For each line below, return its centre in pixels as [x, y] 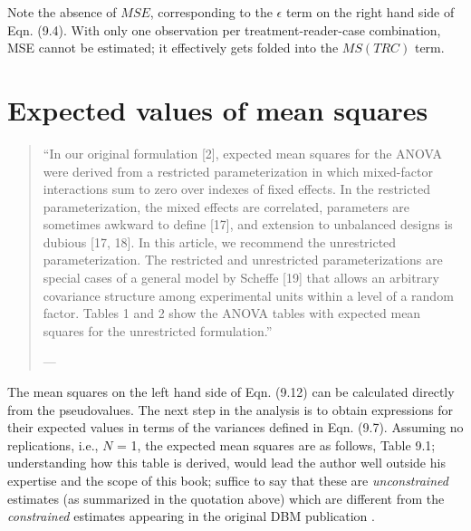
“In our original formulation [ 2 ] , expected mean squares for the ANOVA [243, 153]
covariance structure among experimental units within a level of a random [248, 295]
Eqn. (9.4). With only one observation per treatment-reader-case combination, [224, 29]
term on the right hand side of [370, 12]
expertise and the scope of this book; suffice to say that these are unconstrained [228, 480]
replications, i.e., [53, 444]
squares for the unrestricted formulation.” [158, 330]
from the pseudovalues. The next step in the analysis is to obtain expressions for [230, 409]
